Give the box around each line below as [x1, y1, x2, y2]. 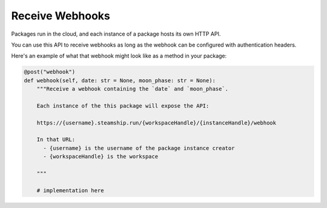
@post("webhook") [24, 68, 76, 76]
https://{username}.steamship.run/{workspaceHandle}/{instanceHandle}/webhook [36, 119, 277, 126]
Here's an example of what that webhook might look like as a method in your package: [11, 52, 227, 60]
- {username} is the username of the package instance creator [43, 145, 235, 151]
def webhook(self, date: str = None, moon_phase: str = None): [24, 77, 216, 84]
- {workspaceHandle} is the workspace [43, 153, 159, 160]
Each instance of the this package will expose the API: [36, 102, 210, 109]
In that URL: [36, 136, 76, 143]
